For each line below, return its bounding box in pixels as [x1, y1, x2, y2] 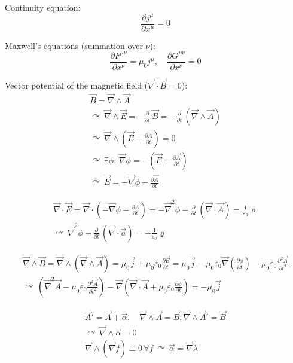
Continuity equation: [5, 1, 81, 13]
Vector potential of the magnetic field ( [5, 79, 148, 91]
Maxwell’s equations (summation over [5, 39, 143, 51]
